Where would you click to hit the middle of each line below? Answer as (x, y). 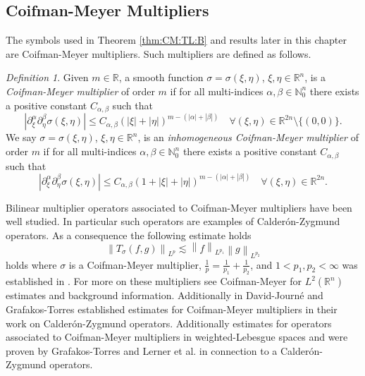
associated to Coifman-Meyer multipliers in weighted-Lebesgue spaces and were (177, 337)
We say (21, 137)
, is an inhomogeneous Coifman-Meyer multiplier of (248, 137)
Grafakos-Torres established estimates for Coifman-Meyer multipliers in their (172, 309)
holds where (31, 264)
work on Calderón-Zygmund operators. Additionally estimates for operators (169, 323)
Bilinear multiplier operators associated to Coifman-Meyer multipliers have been (179, 207)
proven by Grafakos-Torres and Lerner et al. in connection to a (142, 350)
